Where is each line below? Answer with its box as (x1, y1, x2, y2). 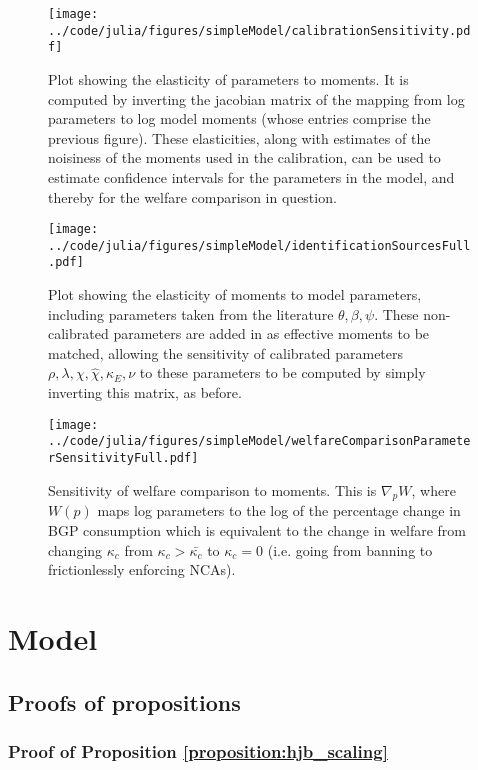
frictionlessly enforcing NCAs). (48, 559, 236, 580)
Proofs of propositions (8, 686, 241, 717)
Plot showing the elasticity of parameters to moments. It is (48, 68, 409, 89)
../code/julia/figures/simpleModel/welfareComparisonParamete (48, 434, 471, 449)
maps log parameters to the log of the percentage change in (97, 500, 461, 521)
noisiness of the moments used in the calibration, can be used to (48, 147, 441, 168)
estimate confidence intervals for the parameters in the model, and (48, 166, 455, 187)
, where (411, 479, 456, 500)
